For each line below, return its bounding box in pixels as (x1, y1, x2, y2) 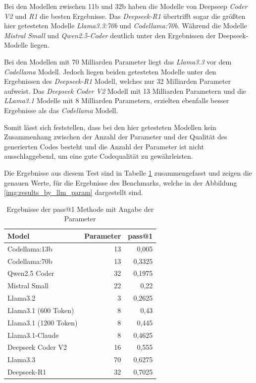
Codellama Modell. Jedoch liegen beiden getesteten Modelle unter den (4, 66, 216, 76)
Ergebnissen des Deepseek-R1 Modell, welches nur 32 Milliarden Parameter (4, 76, 231, 86)
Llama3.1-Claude (7, 329, 59, 340)
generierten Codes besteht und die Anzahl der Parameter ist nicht (4, 141, 204, 151)
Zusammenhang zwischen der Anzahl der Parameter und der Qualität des (4, 131, 227, 142)
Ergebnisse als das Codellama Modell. (4, 105, 118, 115)
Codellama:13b (7, 243, 52, 254)
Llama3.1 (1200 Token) (7, 317, 78, 327)
